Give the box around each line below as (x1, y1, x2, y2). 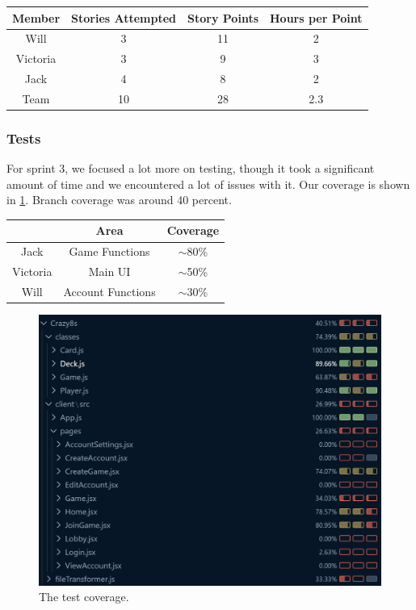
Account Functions (63, 283, 156, 299)
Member (12, 9, 61, 26)
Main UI (88, 263, 131, 280)
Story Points (187, 9, 258, 26)
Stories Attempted (71, 9, 177, 26)
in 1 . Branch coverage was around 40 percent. (6, 191, 232, 208)
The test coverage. (39, 588, 129, 605)
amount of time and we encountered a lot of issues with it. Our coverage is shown (6, 175, 410, 192)
